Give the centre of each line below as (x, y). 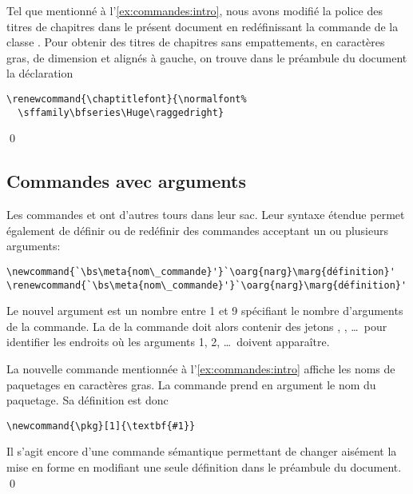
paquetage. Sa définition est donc (87, 400)
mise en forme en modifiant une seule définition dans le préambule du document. (204, 466)
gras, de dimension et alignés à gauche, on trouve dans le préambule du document (207, 57)
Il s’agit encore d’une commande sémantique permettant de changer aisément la (202, 451)
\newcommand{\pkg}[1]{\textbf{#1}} (101, 426)
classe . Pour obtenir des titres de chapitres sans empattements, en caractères (196, 42)
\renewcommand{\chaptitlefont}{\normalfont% (127, 99)
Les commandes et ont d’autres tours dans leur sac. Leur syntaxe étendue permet (206, 215)
